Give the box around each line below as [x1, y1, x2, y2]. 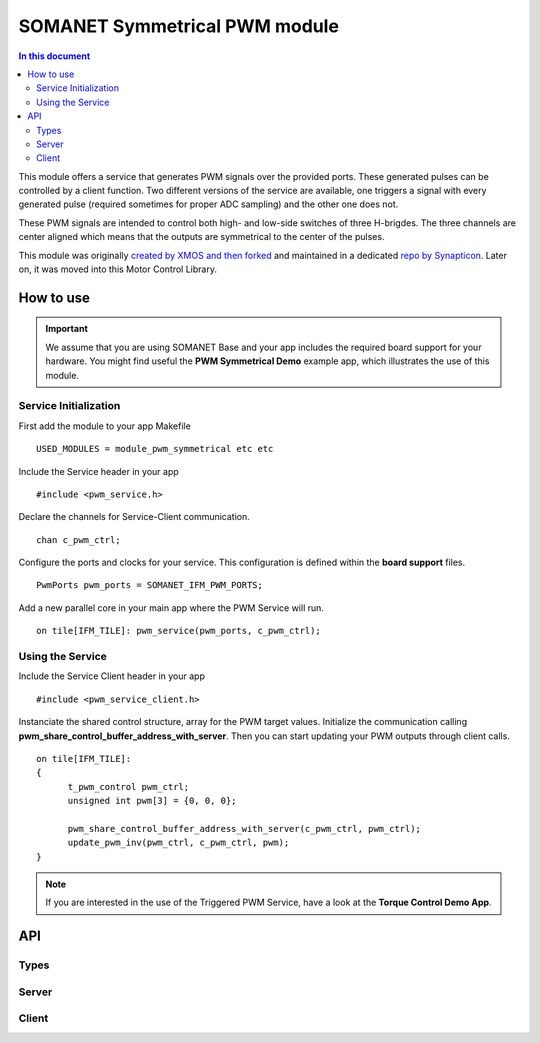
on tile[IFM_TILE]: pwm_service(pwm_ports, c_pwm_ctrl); [36, 625, 322, 637]
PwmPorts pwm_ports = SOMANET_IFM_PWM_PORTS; [36, 580, 264, 591]
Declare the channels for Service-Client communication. [18, 511, 250, 523]
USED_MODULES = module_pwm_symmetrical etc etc [36, 443, 274, 455]
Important [45, 323, 89, 335]
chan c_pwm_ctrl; [36, 534, 121, 545]
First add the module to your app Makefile [18, 420, 192, 432]
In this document [18, 50, 91, 62]
